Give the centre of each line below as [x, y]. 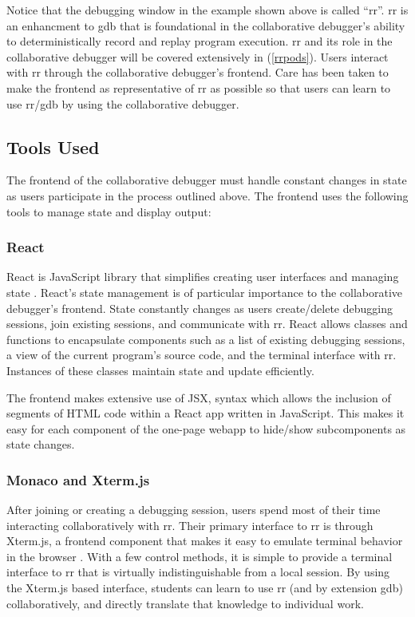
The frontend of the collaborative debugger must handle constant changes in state [207, 180]
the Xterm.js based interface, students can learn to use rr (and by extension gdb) [205, 588]
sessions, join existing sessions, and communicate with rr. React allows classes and [207, 324]
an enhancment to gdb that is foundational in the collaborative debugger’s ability [206, 25]
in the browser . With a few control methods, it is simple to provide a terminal [200, 556]
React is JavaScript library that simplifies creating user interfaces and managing [203, 277]
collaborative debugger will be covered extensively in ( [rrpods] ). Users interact [198, 56]
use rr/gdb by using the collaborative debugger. [123, 103]
